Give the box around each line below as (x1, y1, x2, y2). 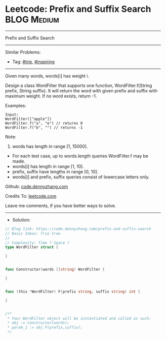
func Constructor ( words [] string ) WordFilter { (5, 267, 105, 272)
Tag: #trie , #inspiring (12, 58, 55, 65)
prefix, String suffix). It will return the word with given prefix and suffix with (5, 87, 158, 93)
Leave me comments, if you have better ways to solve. (5, 203, 116, 209)
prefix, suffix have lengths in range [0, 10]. (12, 169, 99, 174)
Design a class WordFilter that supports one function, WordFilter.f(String (5, 83, 152, 88)
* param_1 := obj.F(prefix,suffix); (7, 325, 83, 330)
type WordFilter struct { (5, 245, 58, 250)
